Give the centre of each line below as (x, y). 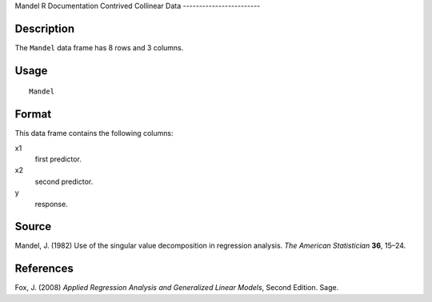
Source (33, 226)
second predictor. (64, 181)
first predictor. (58, 159)
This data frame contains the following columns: (94, 133)
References (44, 269)
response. (51, 204)
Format (33, 115)
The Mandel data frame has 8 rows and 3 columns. (99, 47)
